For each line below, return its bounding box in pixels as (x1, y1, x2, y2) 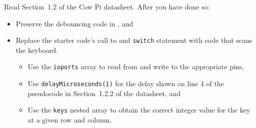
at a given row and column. (27, 115, 112, 125)
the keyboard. (15, 44, 58, 55)
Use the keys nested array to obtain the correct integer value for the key (27, 105, 250, 115)
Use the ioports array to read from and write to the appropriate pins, (27, 61, 244, 72)
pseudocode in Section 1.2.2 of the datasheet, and (27, 88, 181, 98)
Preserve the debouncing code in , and (15, 18, 133, 28)
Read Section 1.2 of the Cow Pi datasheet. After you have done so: (4, 1, 210, 11)
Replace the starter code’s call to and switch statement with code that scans (15, 35, 252, 45)
